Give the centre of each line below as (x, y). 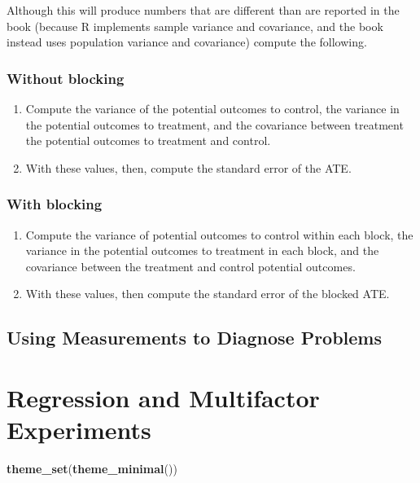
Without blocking (66, 78)
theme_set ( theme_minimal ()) (92, 469)
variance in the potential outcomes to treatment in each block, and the (202, 250)
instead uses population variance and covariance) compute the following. (187, 42)
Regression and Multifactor (163, 397)
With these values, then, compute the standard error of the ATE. (188, 167)
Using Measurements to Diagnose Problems (195, 338)
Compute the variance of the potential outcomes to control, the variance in (212, 108)
